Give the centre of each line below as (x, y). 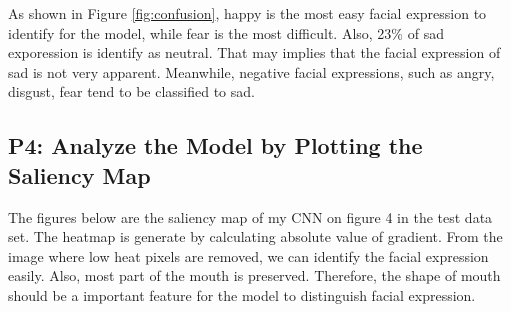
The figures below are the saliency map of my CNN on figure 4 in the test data (250, 216)
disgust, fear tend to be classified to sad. (131, 91)
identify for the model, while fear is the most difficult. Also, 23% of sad (226, 32)
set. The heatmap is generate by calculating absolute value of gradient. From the (255, 236)
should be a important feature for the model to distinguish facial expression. (242, 294)
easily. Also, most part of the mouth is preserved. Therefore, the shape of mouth (254, 275)
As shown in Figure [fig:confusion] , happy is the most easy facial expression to (247, 13)
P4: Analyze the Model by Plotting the (215, 145)
